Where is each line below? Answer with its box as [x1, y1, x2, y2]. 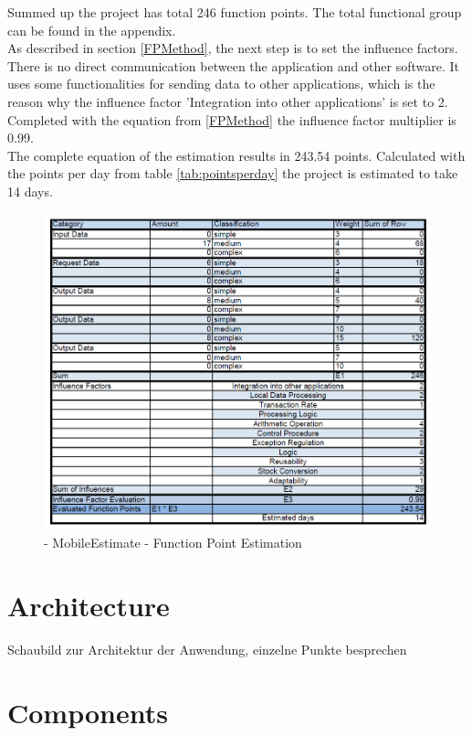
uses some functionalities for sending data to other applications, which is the [7, 74, 435, 93]
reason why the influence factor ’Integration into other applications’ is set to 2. [7, 91, 448, 111]
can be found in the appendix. [7, 20, 176, 39]
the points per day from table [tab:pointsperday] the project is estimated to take [7, 164, 458, 183]
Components [7, 693, 168, 731]
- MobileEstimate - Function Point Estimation [44, 533, 302, 552]
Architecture [7, 587, 170, 624]
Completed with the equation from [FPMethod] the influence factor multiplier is [7, 110, 456, 129]
